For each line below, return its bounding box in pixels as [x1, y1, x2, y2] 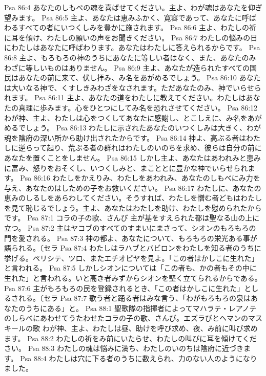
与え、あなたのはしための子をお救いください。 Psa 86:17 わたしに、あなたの [4, 182, 261, 193]
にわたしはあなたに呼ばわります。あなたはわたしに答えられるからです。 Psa [4, 42, 260, 53]
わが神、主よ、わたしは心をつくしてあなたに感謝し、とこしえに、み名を [4, 112, 248, 123]
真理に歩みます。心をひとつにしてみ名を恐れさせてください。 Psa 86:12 [18, 102, 258, 113]
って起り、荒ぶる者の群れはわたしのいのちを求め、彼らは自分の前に [32, 142, 262, 153]
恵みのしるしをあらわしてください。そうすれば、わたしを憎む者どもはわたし [4, 192, 262, 203]
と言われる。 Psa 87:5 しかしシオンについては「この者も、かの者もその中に [4, 262, 257, 273]
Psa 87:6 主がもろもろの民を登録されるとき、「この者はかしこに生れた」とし [4, 282, 259, 293]
